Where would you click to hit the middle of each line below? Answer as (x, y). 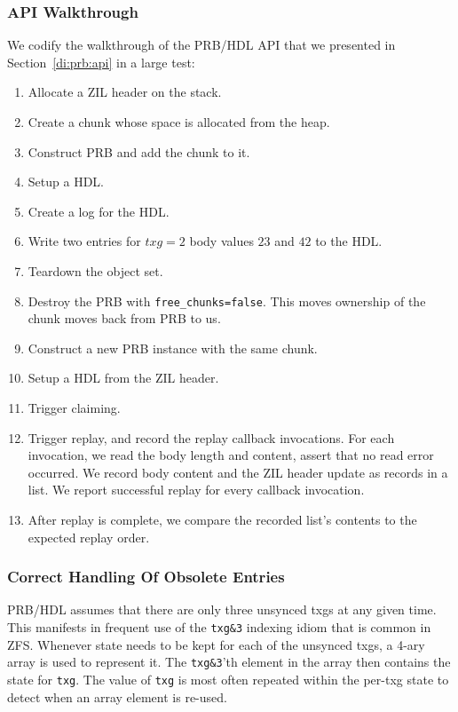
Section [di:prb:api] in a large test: (101, 62)
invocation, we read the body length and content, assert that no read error (231, 455)
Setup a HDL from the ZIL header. (123, 378)
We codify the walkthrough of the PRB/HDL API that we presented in (201, 45)
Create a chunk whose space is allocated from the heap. (179, 122)
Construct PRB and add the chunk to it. (139, 151)
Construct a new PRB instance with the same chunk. (173, 348)
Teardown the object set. (95, 270)
